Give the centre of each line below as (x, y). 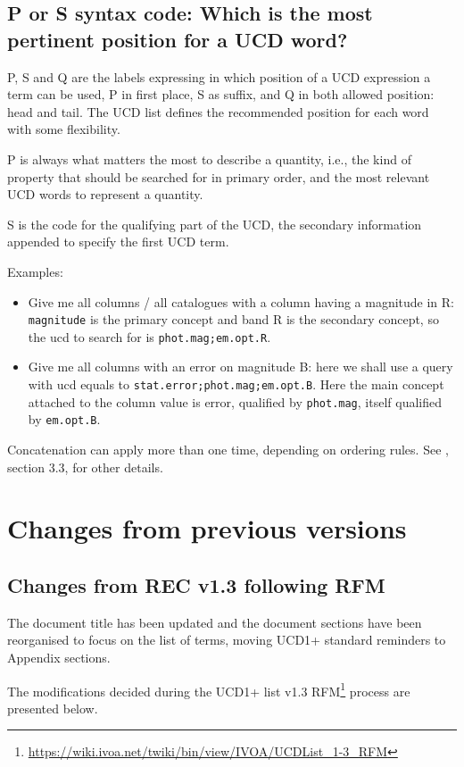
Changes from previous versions (207, 528)
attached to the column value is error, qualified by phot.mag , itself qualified (235, 401)
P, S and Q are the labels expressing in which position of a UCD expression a (219, 76)
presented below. (53, 708)
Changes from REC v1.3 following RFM (196, 584)
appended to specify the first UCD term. (118, 242)
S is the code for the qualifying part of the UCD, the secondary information (215, 224)
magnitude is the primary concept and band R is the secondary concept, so (233, 319)
